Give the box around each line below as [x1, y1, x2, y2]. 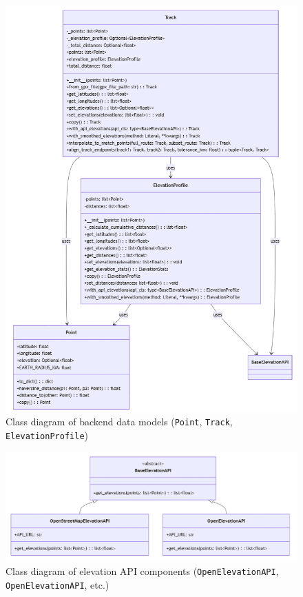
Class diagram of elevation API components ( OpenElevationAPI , [6, 564, 279, 578]
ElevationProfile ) [6, 428, 88, 443]
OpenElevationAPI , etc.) [6, 577, 109, 591]
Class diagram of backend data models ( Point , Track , [6, 414, 233, 429]
